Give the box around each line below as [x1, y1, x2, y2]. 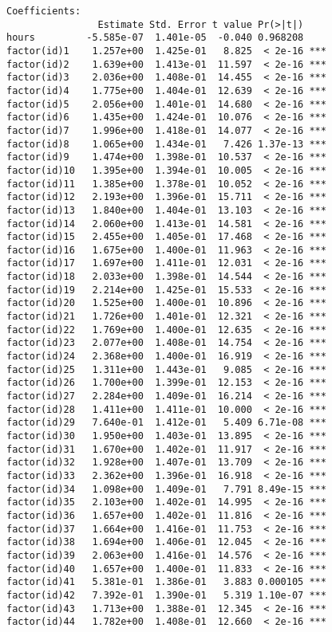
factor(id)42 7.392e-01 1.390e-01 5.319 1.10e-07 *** [6, 589, 326, 601]
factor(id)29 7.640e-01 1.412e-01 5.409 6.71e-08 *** [6, 417, 326, 429]
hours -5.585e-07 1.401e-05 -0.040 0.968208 [6, 32, 304, 44]
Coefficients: [6, 6, 81, 17]
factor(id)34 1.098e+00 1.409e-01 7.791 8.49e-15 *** [6, 483, 326, 495]
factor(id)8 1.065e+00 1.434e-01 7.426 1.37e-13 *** [6, 138, 326, 150]
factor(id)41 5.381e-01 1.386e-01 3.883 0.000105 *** [6, 576, 326, 588]
